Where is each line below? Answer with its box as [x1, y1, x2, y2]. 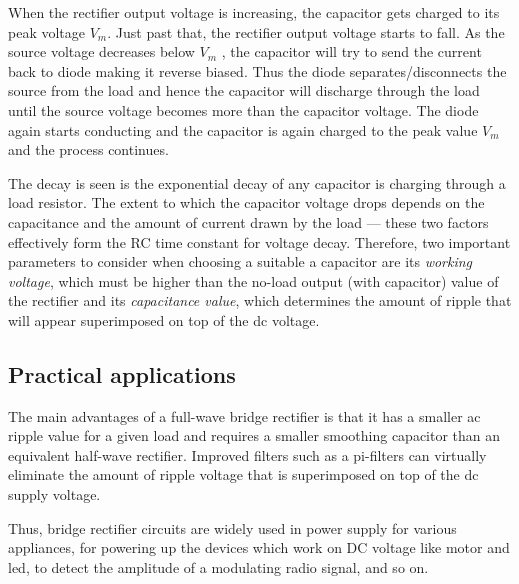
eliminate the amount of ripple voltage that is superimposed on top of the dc [8, 464, 479, 485]
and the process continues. [8, 139, 169, 160]
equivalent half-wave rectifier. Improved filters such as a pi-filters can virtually [8, 444, 487, 465]
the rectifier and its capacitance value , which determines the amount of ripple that [8, 290, 512, 311]
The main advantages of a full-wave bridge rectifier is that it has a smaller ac [8, 405, 481, 426]
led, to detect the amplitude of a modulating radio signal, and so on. [8, 556, 429, 577]
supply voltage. [8, 484, 101, 505]
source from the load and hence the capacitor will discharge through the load [8, 80, 480, 101]
